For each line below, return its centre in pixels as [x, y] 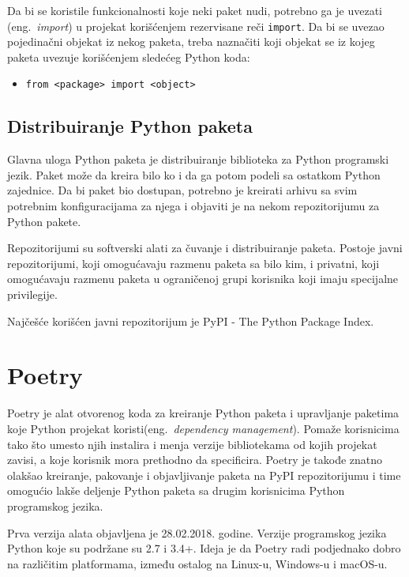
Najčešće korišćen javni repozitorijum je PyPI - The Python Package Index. [191, 321]
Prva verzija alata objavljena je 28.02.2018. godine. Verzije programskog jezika [197, 532]
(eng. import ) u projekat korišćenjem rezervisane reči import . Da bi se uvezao [196, 26]
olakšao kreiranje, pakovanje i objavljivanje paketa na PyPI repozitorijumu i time [204, 475]
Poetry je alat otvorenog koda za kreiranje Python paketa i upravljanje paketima [203, 413]
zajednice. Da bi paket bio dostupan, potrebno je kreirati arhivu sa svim [182, 190]
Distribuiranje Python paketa [130, 126]
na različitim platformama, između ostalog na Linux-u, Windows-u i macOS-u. [197, 563]
